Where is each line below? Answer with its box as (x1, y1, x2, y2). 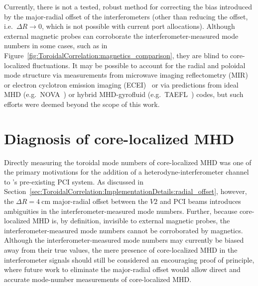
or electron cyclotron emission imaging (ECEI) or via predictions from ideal (4, 79, 239, 90)
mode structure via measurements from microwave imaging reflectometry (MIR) (4, 70, 248, 80)
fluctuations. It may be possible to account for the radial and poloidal (32, 60, 246, 70)
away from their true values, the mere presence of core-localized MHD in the (4, 245, 238, 255)
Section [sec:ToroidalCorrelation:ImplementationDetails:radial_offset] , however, (4, 186, 247, 196)
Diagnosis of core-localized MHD (4, 128, 235, 148)
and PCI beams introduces (159, 196, 241, 206)
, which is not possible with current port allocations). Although (41, 21, 235, 31)
